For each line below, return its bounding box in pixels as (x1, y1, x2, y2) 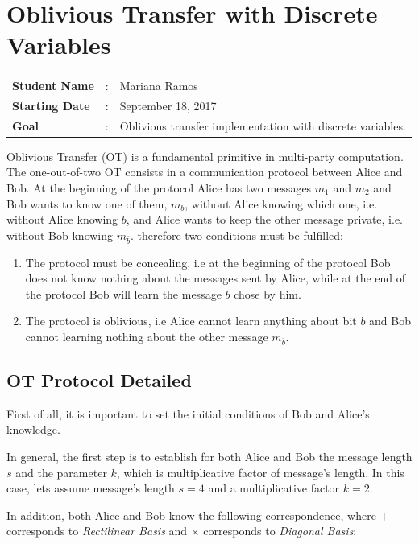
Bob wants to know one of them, (6, 195, 168, 212)
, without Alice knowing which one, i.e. (185, 195, 378, 212)
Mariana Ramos (119, 77, 198, 94)
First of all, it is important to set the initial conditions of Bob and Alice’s (6, 405, 370, 422)
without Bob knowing (6, 226, 114, 243)
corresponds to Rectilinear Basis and (6, 522, 188, 539)
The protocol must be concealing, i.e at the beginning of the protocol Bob (25, 253, 391, 270)
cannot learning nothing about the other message (25, 328, 268, 344)
